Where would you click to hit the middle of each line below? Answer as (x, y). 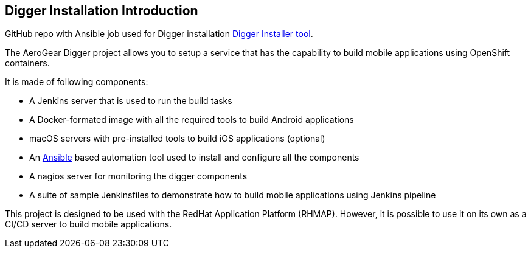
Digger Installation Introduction (102, 11)
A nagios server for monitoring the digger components (138, 176)
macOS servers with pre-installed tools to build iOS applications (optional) (177, 139)
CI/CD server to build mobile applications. (88, 224)
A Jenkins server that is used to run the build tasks (131, 101)
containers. (27, 63)
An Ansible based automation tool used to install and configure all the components (194, 158)
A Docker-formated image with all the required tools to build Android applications (192, 120)
